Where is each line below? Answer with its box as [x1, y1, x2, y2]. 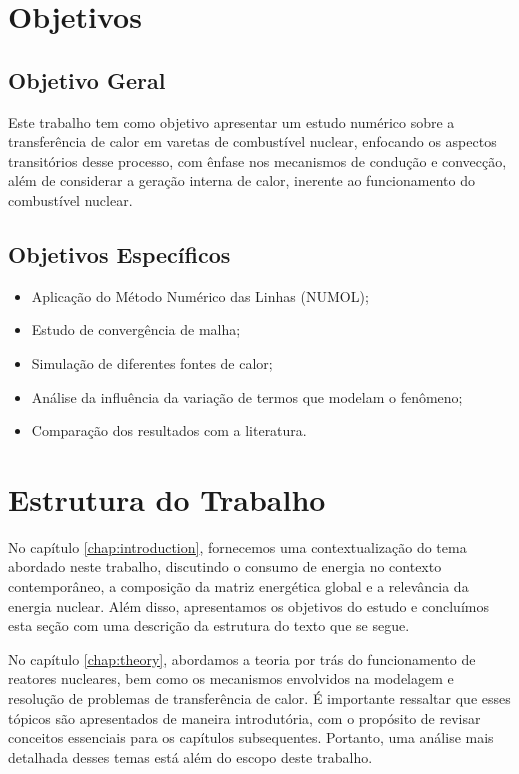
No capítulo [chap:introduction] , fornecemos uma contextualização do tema [8, 536, 467, 557]
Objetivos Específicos [8, 238, 231, 269]
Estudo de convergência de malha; [31, 319, 241, 340]
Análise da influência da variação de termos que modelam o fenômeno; [31, 386, 463, 407]
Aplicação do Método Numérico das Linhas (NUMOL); [31, 285, 369, 306]
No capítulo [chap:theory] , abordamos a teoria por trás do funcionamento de [8, 648, 476, 669]
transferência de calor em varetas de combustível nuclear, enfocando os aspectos [8, 131, 497, 152]
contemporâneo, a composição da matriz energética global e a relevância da [8, 576, 469, 597]
